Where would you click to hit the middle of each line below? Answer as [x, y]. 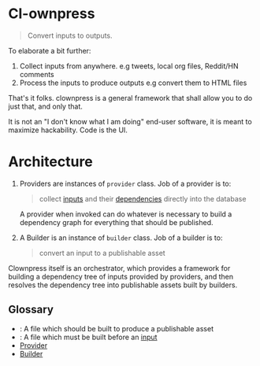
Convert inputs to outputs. [70, 35]
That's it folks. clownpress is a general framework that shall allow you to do [130, 98]
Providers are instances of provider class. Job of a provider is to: [125, 183]
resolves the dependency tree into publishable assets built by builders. [123, 285]
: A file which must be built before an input [88, 337]
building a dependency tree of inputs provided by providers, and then [121, 276]
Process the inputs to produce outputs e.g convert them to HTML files [133, 83]
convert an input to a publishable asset [102, 253]
